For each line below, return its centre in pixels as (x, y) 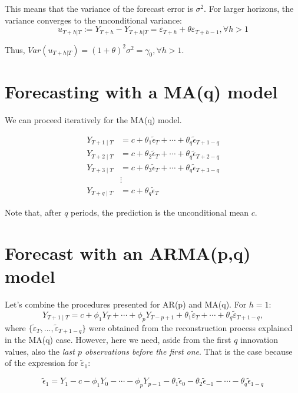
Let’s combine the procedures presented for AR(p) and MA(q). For (126, 304)
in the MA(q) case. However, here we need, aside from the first (118, 340)
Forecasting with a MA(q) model (141, 91)
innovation (259, 340)
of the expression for (42, 363)
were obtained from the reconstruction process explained (191, 327)
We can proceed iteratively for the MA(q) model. (93, 119)
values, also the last (40, 351)
